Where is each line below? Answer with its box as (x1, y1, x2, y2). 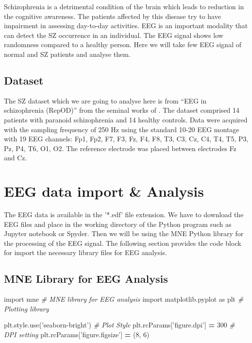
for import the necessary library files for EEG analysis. (4, 247, 167, 257)
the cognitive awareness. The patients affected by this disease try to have (4, 11, 221, 21)
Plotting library (4, 303, 49, 313)
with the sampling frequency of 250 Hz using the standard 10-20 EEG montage (4, 124, 239, 134)
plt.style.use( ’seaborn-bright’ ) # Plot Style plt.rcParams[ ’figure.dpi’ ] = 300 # (4, 320, 235, 330)
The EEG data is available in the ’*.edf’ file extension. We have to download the (4, 209, 244, 220)
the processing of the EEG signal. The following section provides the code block (4, 238, 241, 248)
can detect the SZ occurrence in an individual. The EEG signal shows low (4, 30, 223, 40)
